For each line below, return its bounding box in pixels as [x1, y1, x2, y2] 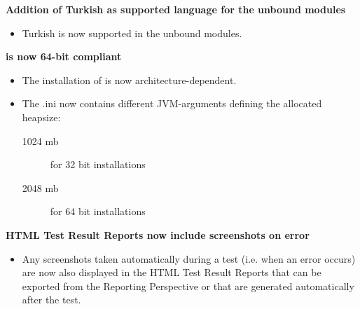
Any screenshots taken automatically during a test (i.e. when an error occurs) [22, 251, 356, 266]
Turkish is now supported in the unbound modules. [22, 25, 242, 40]
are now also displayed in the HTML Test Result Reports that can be [22, 265, 321, 280]
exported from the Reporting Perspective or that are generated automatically [22, 278, 354, 293]
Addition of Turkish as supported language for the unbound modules [6, 2, 346, 16]
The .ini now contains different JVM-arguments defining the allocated [22, 96, 322, 111]
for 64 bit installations [50, 204, 146, 219]
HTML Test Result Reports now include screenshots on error [6, 227, 310, 242]
